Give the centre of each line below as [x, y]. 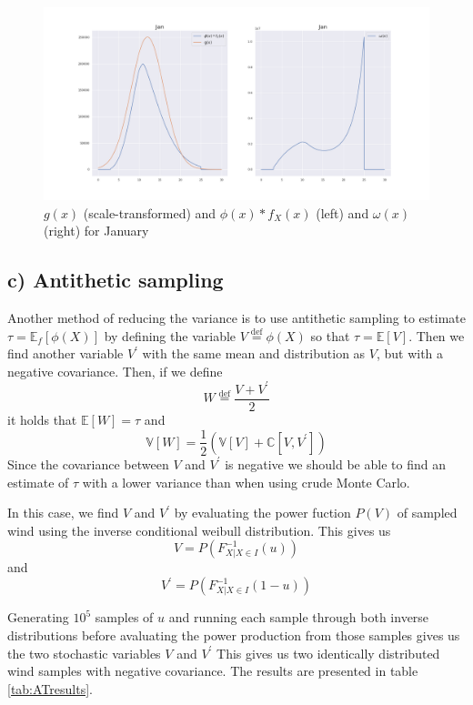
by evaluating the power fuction [262, 513]
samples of [124, 617]
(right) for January [96, 231]
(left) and [342, 212]
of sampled [427, 513]
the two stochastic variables [84, 653]
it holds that [42, 419]
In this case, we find [63, 513]
